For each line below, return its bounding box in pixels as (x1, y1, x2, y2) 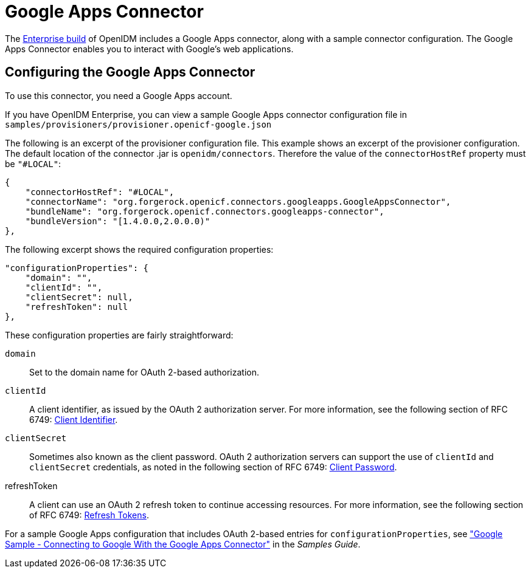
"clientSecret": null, (25, 292, 133, 302)
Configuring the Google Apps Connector (5, 64, 255, 80)
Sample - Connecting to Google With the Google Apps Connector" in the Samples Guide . (5, 538, 361, 549)
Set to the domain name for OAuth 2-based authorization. (29, 366, 259, 377)
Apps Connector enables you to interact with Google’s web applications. (5, 43, 294, 54)
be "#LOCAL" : (5, 158, 61, 169)
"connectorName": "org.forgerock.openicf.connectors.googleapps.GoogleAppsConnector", (25, 196, 451, 207)
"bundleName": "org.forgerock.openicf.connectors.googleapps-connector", (25, 206, 384, 216)
